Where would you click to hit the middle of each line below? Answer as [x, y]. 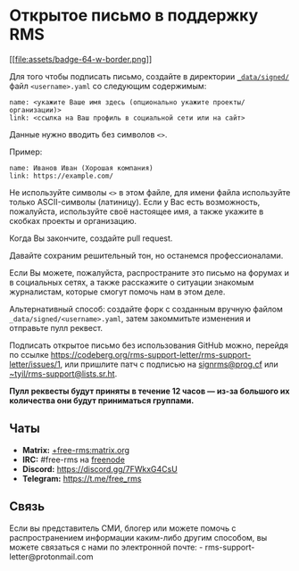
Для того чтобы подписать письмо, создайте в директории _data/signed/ [149, 76]
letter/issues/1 [35, 364]
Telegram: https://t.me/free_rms [82, 478]
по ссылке [29, 354]
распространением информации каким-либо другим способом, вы [138, 537]
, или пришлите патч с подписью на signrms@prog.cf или [169, 364]
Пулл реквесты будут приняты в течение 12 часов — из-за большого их [149, 391]
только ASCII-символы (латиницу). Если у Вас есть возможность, [135, 202]
